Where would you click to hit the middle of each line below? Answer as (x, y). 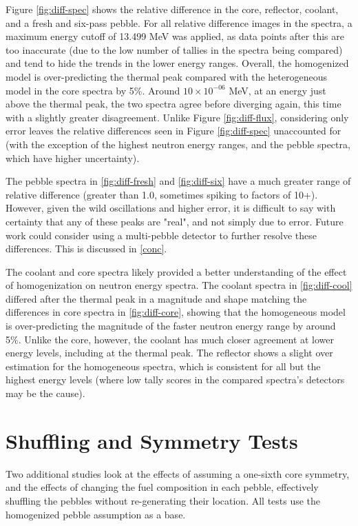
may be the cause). (45, 393)
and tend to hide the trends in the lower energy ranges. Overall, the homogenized (177, 63)
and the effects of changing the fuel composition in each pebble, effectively (162, 487)
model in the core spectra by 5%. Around (93, 90)
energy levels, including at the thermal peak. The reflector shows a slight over (169, 353)
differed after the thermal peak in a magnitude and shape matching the (156, 298)
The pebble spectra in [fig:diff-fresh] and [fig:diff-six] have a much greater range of (178, 181)
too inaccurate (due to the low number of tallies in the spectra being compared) (174, 49)
